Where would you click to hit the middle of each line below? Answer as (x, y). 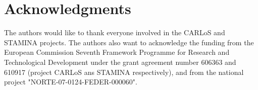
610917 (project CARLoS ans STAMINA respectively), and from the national (124, 72)
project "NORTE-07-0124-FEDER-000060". (71, 82)
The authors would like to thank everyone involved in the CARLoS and (115, 32)
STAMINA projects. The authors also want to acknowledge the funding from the (129, 42)
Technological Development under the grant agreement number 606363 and (120, 62)
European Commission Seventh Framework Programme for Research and (117, 52)
